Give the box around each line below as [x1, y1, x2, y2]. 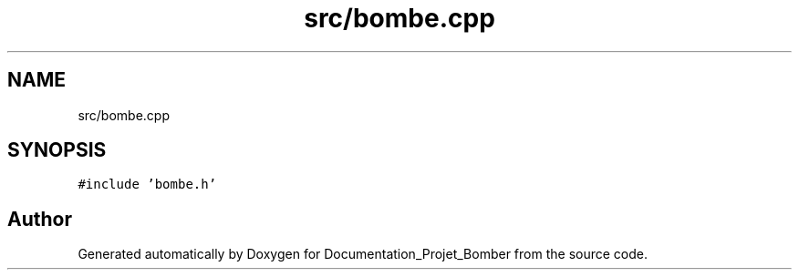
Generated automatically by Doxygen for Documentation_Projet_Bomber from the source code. [78, 246, 648, 262]
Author [7, 207, 72, 231]
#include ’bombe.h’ [78, 177, 217, 192]
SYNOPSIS [7, 138, 107, 162]
